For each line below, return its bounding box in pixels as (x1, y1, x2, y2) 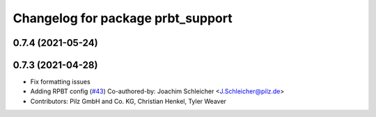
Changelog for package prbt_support (13, 10, 233, 26)
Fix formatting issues (30, 77, 91, 86)
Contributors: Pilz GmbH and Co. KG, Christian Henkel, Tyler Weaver (30, 97, 226, 105)
